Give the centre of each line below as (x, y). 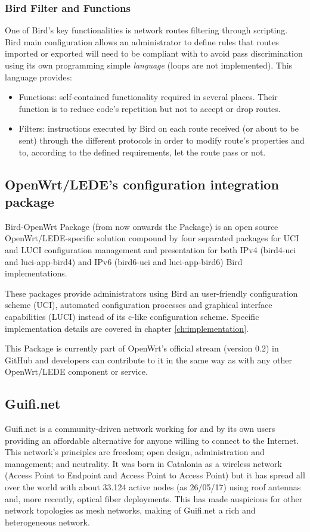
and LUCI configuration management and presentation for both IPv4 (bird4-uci (151, 249)
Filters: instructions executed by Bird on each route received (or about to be (159, 128)
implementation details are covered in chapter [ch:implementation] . (127, 328)
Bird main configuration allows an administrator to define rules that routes (142, 41)
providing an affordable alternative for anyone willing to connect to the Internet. (152, 440)
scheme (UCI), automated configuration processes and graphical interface (139, 305)
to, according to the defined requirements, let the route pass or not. (142, 152)
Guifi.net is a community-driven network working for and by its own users (140, 429)
